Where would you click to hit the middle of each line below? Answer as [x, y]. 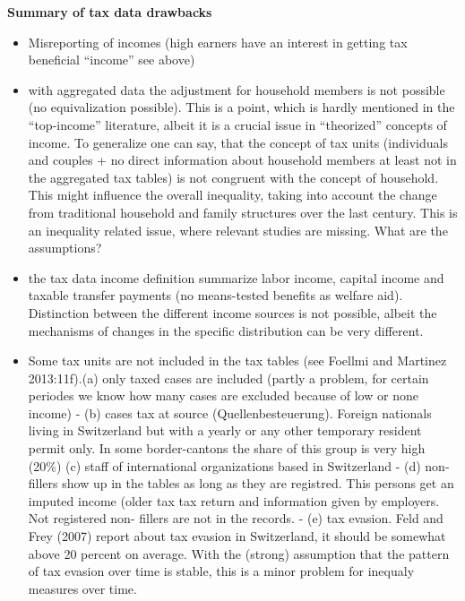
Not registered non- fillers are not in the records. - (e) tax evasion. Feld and [236, 518]
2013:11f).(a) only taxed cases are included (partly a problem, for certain [228, 378]
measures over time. [82, 588]
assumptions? [65, 248]
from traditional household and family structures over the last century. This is [243, 212]
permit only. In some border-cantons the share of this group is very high [227, 448]
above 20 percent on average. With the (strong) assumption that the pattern [239, 553]
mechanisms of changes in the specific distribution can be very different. [226, 330]
